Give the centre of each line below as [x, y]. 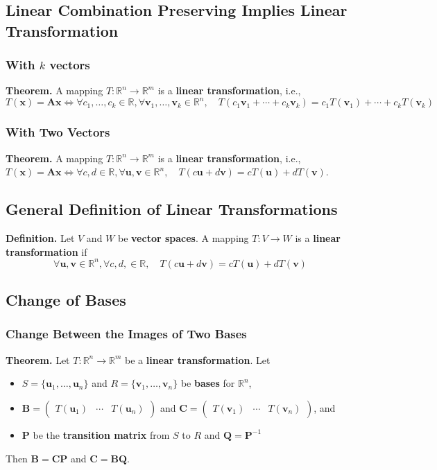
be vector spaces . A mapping [183, 238]
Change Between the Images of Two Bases [126, 334]
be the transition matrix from [101, 434]
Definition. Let [40, 238]
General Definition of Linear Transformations [172, 209]
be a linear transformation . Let [198, 359]
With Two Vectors [58, 132]
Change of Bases [66, 300]
